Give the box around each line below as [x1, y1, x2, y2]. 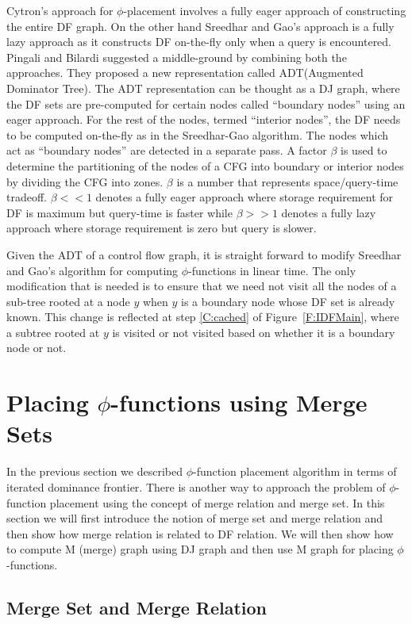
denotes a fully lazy [281, 204, 376, 220]
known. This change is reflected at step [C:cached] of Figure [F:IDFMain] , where [6, 308, 399, 325]
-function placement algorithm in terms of [192, 463, 397, 480]
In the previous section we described [6, 463, 183, 480]
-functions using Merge [110, 386, 368, 419]
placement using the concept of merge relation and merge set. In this [49, 494, 385, 511]
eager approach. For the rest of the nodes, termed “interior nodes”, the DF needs [6, 111, 401, 128]
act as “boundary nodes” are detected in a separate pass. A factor [6, 142, 327, 159]
